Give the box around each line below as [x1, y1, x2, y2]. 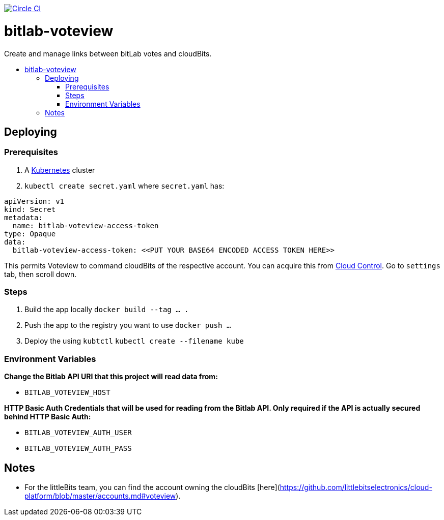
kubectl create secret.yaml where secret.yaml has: [24, 181, 225, 190]
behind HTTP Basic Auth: [4, 412, 91, 421]
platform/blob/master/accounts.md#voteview [24, 492, 176, 501]
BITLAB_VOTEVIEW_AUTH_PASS [24, 444, 132, 453]
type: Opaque [4, 229, 56, 238]
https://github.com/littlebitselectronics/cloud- [280, 483, 432, 492]
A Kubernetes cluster [24, 165, 95, 174]
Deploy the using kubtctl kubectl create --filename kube [24, 337, 244, 346]
